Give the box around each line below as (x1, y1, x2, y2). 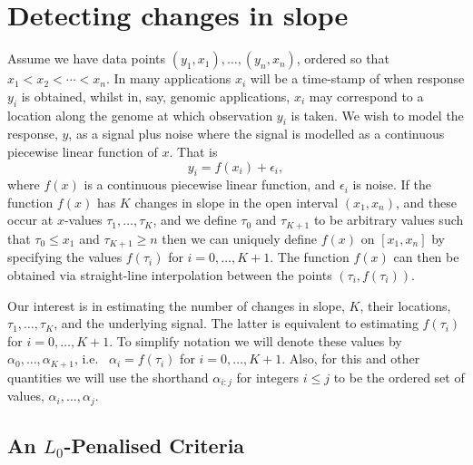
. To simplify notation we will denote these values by (109, 331, 402, 350)
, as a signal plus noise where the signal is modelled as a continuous (68, 124, 445, 143)
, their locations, (360, 295, 451, 315)
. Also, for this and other (281, 349, 420, 368)
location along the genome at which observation (7, 105, 273, 124)
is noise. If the (352, 175, 431, 194)
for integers (236, 367, 300, 386)
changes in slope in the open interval (134, 192, 339, 211)
